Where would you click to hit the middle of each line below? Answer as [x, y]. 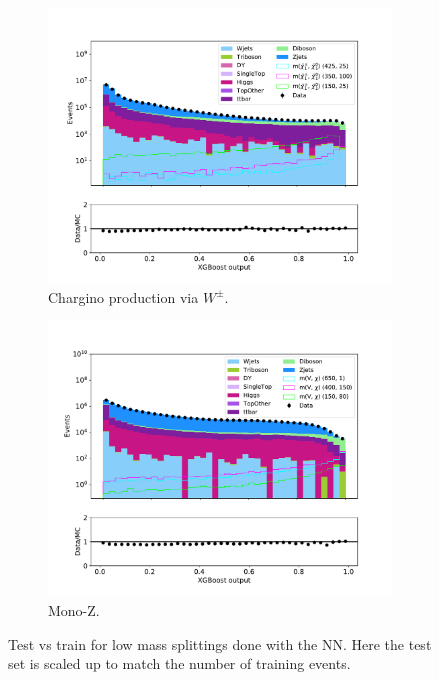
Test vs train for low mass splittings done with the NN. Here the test [220, 643]
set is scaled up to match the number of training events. [179, 663]
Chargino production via [123, 296]
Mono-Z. [74, 610]
